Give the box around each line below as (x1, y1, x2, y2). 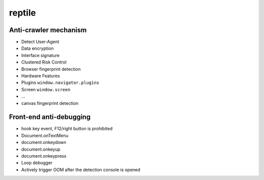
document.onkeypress (21, 153, 66, 159)
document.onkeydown (21, 140, 66, 145)
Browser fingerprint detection (21, 66, 81, 72)
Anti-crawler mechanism (9, 26, 87, 34)
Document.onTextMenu (21, 132, 68, 139)
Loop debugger (21, 160, 53, 166)
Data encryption (21, 45, 54, 51)
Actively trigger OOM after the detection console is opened (21, 166, 140, 173)
